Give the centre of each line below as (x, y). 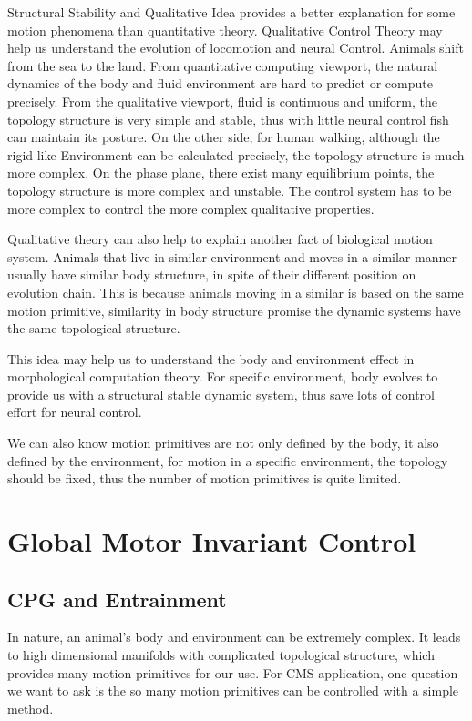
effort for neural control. (75, 412)
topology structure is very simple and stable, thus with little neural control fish (228, 119)
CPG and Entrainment (117, 599)
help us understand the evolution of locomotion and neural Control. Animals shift (236, 48)
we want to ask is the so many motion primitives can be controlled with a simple (233, 691)
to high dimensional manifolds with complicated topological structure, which (221, 655)
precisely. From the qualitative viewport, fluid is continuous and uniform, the (222, 101)
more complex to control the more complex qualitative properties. (191, 208)
